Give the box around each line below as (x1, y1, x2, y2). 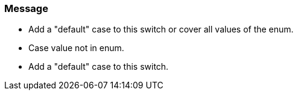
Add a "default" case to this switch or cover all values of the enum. (28, 24, 294, 35)
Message (4, 2, 48, 14)
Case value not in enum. (28, 43, 124, 54)
